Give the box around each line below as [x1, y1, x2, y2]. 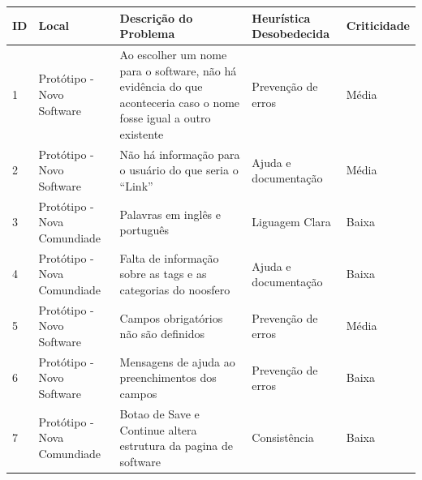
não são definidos [119, 325, 205, 342]
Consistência [252, 429, 314, 446]
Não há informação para [119, 145, 240, 162]
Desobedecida [252, 25, 329, 42]
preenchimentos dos [119, 369, 217, 386]
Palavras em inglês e [119, 205, 222, 222]
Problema [119, 25, 175, 42]
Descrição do [119, 9, 193, 26]
